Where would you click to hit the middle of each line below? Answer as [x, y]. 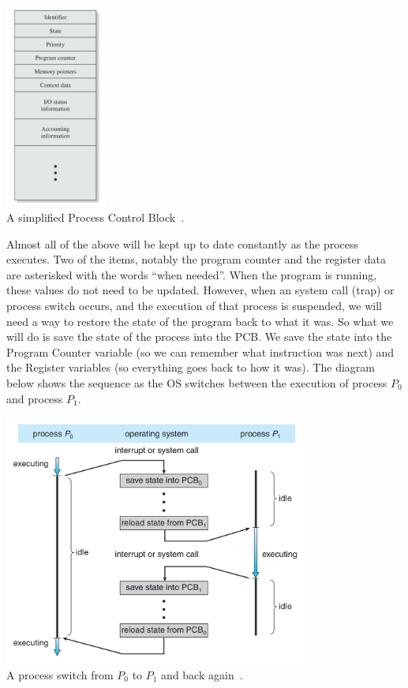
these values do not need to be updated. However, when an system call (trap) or [200, 290]
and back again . [202, 674]
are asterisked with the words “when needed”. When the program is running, [192, 274]
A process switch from [60, 674]
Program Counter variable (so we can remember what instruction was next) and [200, 351]
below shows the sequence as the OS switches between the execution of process [197, 383]
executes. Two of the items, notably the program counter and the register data [197, 259]
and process [35, 398]
